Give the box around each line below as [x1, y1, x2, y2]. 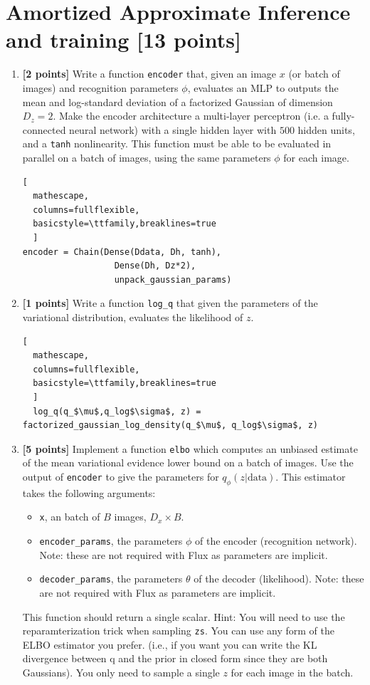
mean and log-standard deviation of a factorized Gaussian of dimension [22, 94, 333, 109]
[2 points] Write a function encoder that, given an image [22, 66, 277, 81]
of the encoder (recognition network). [194, 533, 357, 548]
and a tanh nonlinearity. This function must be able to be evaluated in [22, 136, 332, 151]
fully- [332, 108, 355, 123]
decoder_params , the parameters [39, 571, 183, 586]
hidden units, [297, 122, 355, 137]
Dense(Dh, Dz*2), [114, 261, 196, 271]
